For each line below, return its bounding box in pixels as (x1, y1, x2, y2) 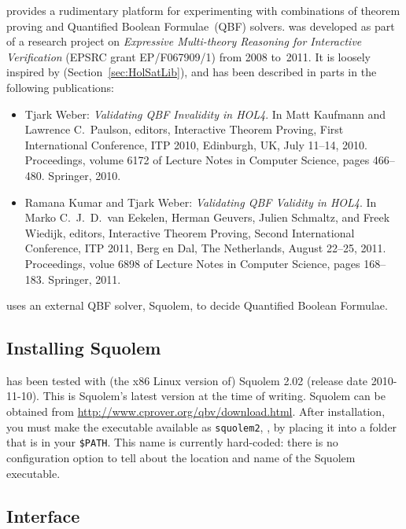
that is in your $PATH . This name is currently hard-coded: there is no (6, 434, 338, 450)
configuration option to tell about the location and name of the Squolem (6, 449, 356, 465)
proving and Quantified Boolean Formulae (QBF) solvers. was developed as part (6, 17, 395, 34)
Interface (6, 503, 80, 527)
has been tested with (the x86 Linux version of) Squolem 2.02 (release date (6, 372, 368, 388)
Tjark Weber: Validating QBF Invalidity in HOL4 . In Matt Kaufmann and (24, 105, 386, 122)
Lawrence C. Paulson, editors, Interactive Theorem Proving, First (24, 121, 344, 138)
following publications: (6, 79, 115, 95)
